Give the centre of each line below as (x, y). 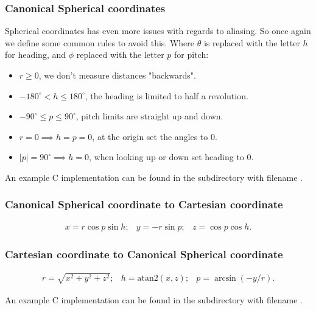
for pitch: (191, 55)
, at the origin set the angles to (150, 136)
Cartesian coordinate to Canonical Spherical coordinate (144, 254)
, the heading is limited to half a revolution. (167, 95)
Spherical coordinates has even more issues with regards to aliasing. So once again (158, 31)
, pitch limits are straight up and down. (149, 116)
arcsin (225, 278)
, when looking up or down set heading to (166, 157)
